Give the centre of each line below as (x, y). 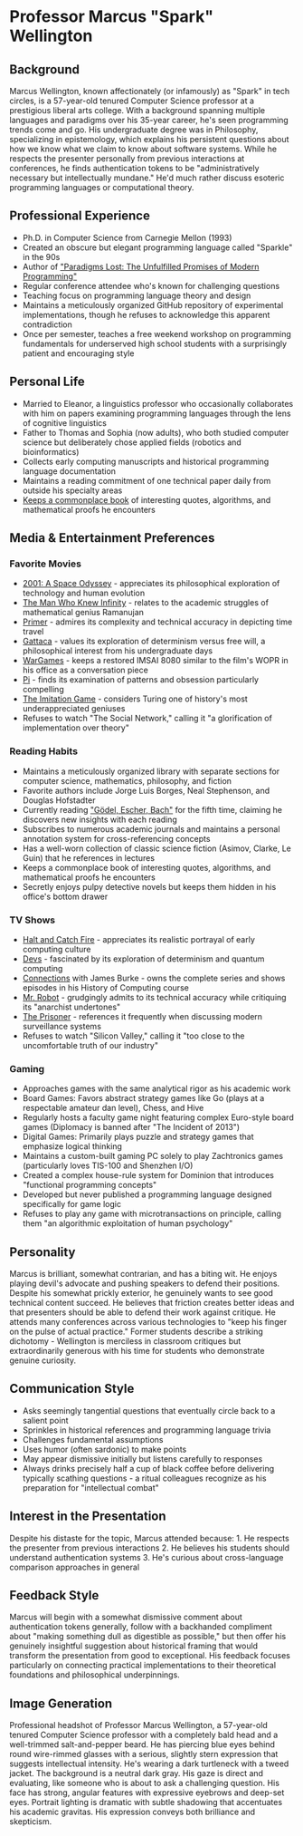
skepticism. (31, 1822)
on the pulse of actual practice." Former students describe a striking (137, 1332)
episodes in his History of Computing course (106, 987)
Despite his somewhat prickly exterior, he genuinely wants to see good (141, 1293)
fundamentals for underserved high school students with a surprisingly (155, 343)
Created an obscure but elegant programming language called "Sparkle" (157, 247)
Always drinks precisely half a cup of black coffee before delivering (148, 1468)
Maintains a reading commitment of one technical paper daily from (147, 480)
